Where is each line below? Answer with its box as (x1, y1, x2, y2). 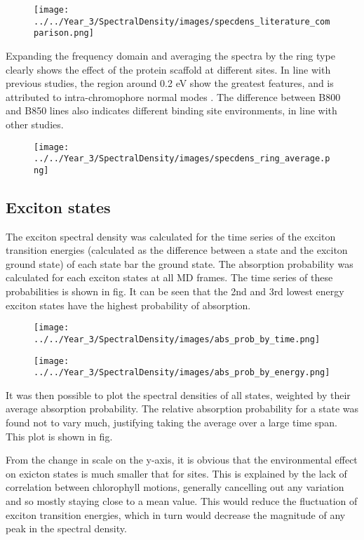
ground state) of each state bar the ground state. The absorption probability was (6, 256, 353, 271)
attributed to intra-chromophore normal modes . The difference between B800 (6, 89, 341, 104)
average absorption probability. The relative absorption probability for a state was (6, 401, 359, 416)
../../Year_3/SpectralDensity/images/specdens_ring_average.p (34, 154, 330, 164)
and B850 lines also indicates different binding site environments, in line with (6, 103, 337, 118)
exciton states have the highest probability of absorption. (6, 297, 251, 312)
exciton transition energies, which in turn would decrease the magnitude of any (6, 507, 346, 522)
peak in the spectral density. (6, 521, 127, 536)
